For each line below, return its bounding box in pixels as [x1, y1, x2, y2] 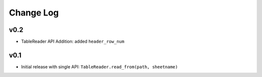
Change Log [9, 7, 59, 18]
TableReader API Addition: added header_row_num [21, 39, 125, 45]
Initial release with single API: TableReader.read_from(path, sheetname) [21, 63, 178, 70]
